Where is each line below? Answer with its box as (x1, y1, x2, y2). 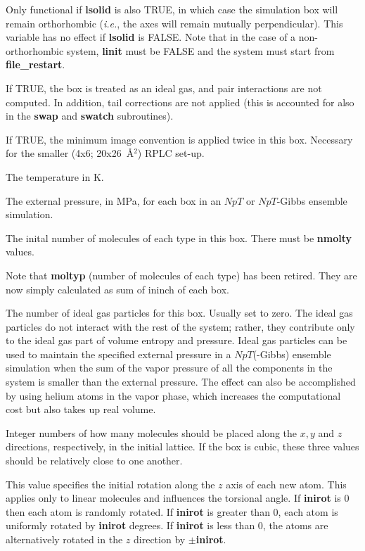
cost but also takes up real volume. (6, 402, 156, 417)
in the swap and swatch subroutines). (6, 108, 174, 123)
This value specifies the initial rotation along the (6, 476, 215, 491)
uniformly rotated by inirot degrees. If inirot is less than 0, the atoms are (6, 518, 328, 533)
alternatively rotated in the (6, 532, 123, 546)
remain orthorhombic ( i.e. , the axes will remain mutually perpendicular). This (6, 15, 343, 30)
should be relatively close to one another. (6, 453, 183, 468)
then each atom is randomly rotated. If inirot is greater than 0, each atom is (6, 504, 338, 519)
